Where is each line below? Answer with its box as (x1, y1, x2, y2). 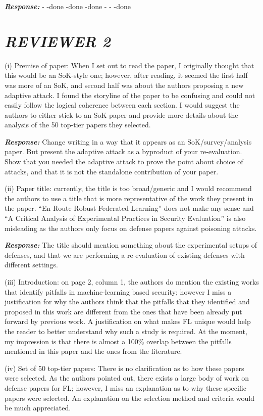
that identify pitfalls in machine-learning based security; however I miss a (5, 286, 232, 297)
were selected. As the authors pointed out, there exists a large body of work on (5, 373, 249, 383)
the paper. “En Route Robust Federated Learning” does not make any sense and (5, 203, 254, 213)
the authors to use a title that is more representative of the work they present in (5, 193, 253, 203)
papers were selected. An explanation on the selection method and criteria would (5, 392, 255, 403)
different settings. (5, 259, 58, 270)
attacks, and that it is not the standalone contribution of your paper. (5, 166, 219, 176)
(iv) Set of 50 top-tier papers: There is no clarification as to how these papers (5, 362, 244, 373)
